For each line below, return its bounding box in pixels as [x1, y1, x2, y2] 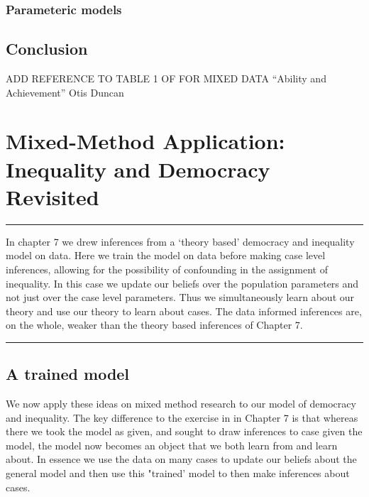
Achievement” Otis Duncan [6, 84, 124, 99]
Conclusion [6, 38, 88, 60]
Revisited [6, 182, 99, 211]
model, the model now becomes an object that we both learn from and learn [6, 437, 338, 452]
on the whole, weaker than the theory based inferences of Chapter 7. [6, 317, 303, 332]
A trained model [6, 363, 130, 385]
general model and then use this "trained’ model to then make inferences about [6, 466, 350, 481]
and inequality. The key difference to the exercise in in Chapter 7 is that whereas [6, 410, 358, 425]
